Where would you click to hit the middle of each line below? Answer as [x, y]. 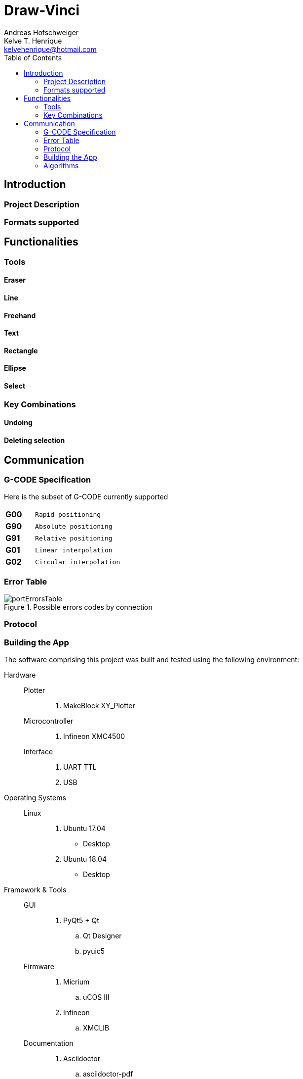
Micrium [76, 982]
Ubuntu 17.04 [84, 829]
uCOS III [96, 997]
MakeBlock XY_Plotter [99, 706]
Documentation [49, 1043]
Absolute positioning [74, 526]
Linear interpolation [74, 550]
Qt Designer [102, 936]
